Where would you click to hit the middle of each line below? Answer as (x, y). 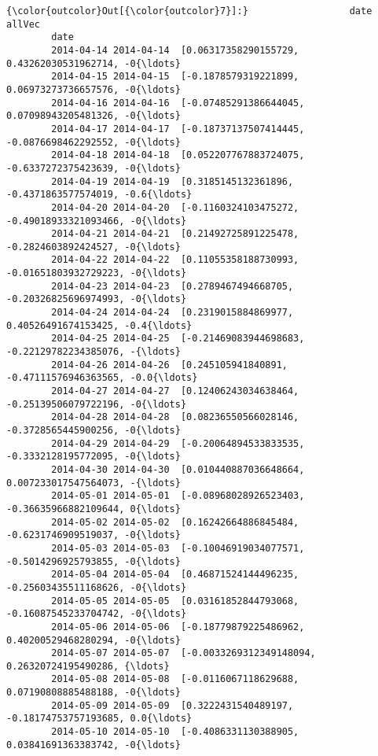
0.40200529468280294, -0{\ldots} (94, 640)
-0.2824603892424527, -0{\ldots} (94, 247)
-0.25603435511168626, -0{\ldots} (97, 587)
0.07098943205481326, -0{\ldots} (94, 116)
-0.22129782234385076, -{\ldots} (94, 352)
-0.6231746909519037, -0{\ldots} (94, 535)
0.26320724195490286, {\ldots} (88, 666)
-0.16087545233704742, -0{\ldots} (97, 614)
